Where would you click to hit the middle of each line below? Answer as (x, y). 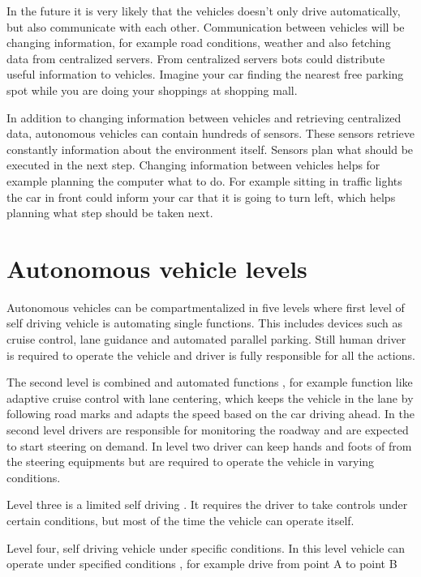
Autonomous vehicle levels (157, 268)
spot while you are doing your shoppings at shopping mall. (152, 90)
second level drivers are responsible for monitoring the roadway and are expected (208, 430)
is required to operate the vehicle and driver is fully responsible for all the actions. (211, 355)
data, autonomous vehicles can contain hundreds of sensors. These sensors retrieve (210, 133)
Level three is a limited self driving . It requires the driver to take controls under (207, 504)
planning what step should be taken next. (110, 213)
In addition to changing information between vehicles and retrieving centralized (204, 117)
